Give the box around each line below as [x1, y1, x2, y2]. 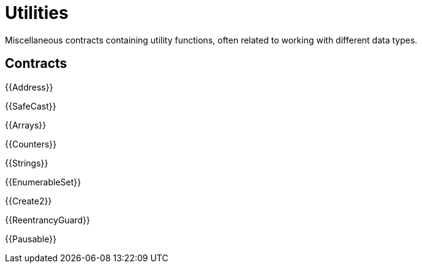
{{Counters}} [5, 138, 57, 149]
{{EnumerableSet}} [5, 176, 81, 187]
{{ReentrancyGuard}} [5, 214, 91, 225]
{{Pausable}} [5, 233, 57, 244]
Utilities [5, 2, 69, 23]
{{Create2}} [5, 195, 52, 206]
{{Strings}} [5, 157, 48, 168]
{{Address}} [5, 81, 53, 92]
